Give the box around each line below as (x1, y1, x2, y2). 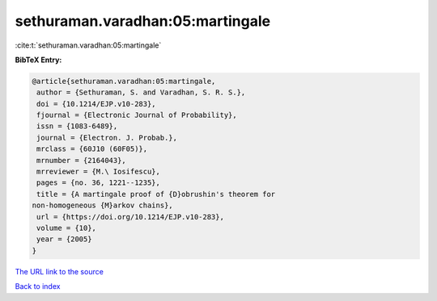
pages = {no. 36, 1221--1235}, (36, 178, 161, 187)
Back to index (15, 282, 61, 291)
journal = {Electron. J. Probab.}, (36, 133, 178, 142)
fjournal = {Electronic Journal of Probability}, (36, 111, 238, 120)
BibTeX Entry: (15, 55, 62, 65)
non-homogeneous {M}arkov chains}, (32, 201, 173, 210)
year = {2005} (36, 235, 92, 244)
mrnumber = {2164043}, (36, 156, 127, 165)
